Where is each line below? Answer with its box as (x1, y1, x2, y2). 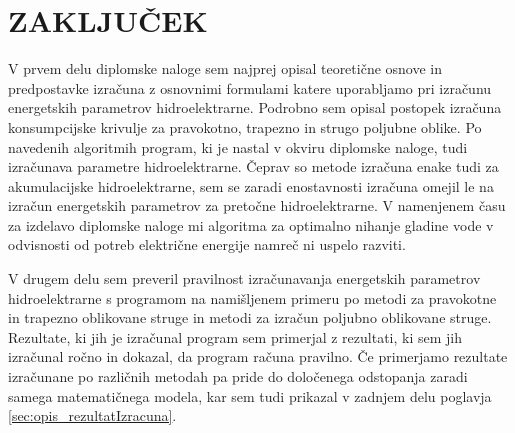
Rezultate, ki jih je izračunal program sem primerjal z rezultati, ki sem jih (8, 326, 463, 347)
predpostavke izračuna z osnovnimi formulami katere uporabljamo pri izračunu (8, 77, 492, 98)
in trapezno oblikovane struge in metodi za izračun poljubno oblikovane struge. (8, 307, 492, 328)
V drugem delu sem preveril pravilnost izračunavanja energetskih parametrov (8, 268, 481, 289)
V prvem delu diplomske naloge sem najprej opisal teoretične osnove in (8, 58, 443, 79)
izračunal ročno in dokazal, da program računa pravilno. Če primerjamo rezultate (8, 346, 508, 367)
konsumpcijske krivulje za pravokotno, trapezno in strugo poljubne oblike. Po (8, 116, 482, 137)
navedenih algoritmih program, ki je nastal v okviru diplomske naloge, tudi (8, 136, 468, 157)
